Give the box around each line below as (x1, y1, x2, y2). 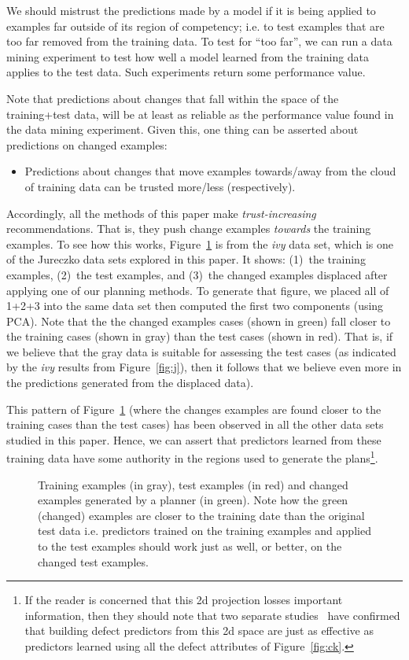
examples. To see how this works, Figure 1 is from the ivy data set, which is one (6, 235, 394, 252)
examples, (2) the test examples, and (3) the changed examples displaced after (6, 266, 388, 282)
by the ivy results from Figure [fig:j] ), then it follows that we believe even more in (6, 359, 402, 375)
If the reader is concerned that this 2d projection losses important (24, 592, 343, 608)
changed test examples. (38, 553, 149, 570)
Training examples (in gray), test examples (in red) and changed (38, 476, 348, 492)
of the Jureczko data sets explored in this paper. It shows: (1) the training (6, 251, 366, 267)
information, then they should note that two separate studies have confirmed (24, 607, 400, 623)
